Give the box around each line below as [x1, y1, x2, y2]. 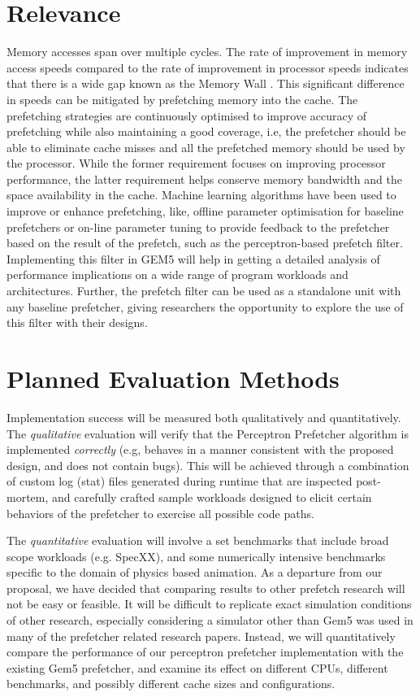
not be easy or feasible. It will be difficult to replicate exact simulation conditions [6, 595, 412, 612]
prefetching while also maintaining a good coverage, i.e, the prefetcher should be [6, 123, 406, 140]
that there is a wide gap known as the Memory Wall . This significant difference [6, 75, 405, 92]
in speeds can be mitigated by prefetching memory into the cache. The [6, 90, 358, 107]
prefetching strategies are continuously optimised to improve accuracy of [6, 107, 367, 124]
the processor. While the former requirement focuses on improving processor [6, 155, 386, 172]
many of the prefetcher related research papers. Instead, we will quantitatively [6, 627, 396, 644]
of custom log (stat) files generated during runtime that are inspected [6, 473, 353, 490]
